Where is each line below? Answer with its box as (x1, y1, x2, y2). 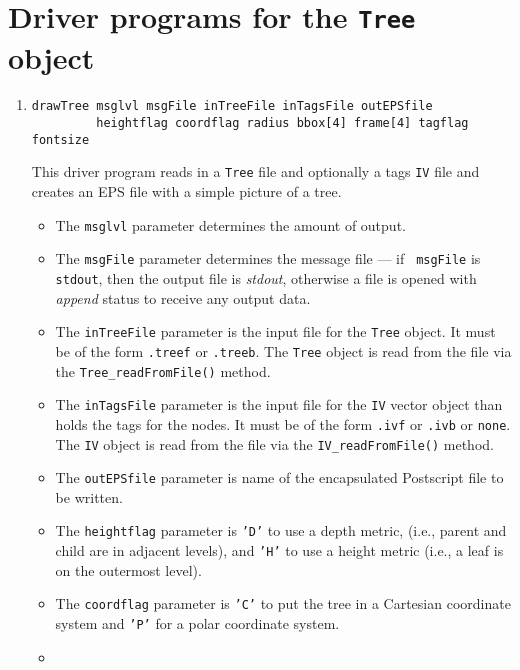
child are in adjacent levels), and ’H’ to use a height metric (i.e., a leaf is (55, 540, 504, 561)
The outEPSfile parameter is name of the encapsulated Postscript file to (55, 467, 504, 488)
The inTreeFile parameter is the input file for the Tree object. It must (55, 321, 496, 342)
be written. (55, 486, 123, 507)
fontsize (31, 132, 90, 147)
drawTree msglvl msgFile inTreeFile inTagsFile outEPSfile (31, 99, 433, 114)
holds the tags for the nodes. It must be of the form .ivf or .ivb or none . (55, 413, 511, 434)
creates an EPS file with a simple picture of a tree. (31, 181, 342, 202)
